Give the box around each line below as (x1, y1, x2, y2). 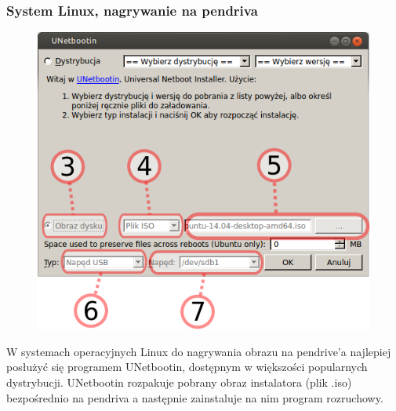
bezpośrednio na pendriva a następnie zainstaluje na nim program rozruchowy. (6, 389, 383, 406)
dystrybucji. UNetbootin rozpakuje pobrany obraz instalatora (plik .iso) (6, 374, 352, 391)
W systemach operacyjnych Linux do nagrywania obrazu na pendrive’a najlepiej (6, 343, 391, 359)
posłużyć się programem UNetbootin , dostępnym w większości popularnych (6, 358, 368, 375)
